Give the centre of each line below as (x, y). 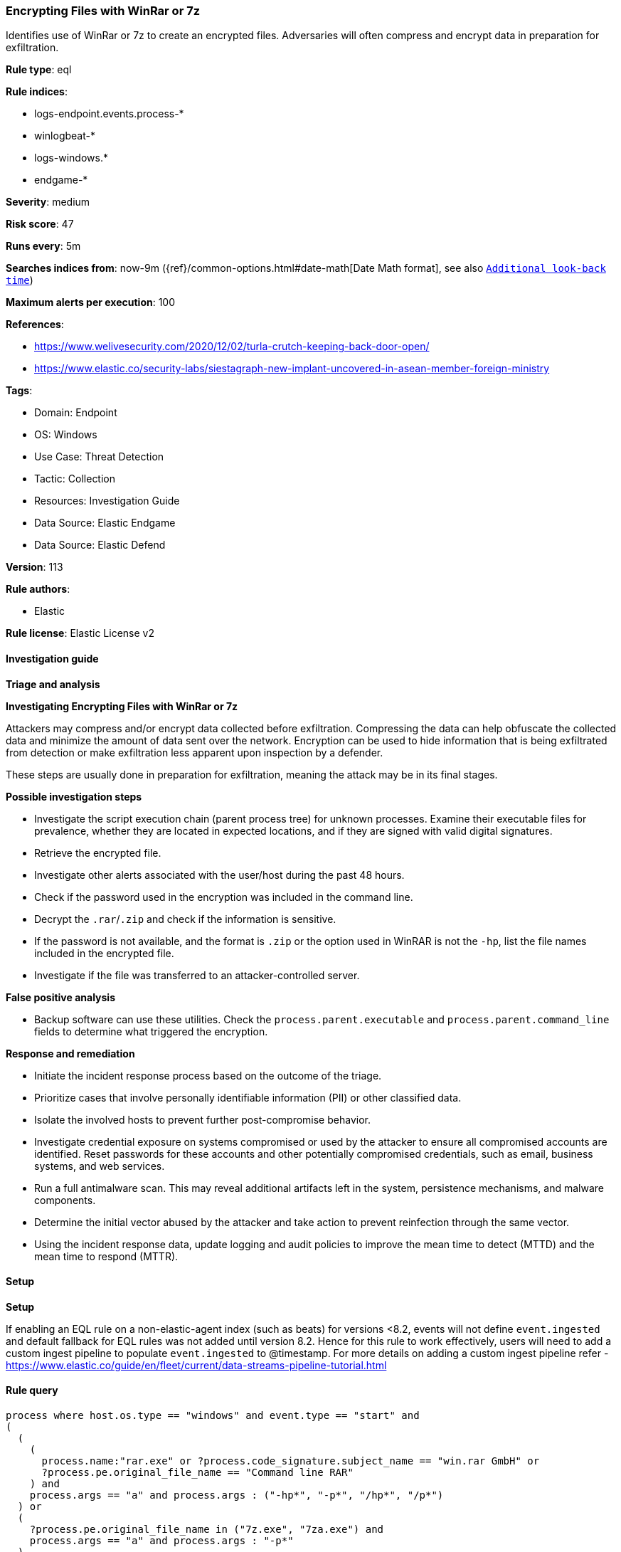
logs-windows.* (71, 158)
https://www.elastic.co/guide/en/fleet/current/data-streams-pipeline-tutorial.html (196, 1365)
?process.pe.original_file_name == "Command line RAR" (197, 1473)
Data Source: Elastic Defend (100, 545)
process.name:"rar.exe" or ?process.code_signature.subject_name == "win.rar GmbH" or (291, 1461)
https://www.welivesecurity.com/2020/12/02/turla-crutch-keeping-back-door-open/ (232, 347)
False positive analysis (60, 997)
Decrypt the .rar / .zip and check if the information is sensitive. (185, 919)
